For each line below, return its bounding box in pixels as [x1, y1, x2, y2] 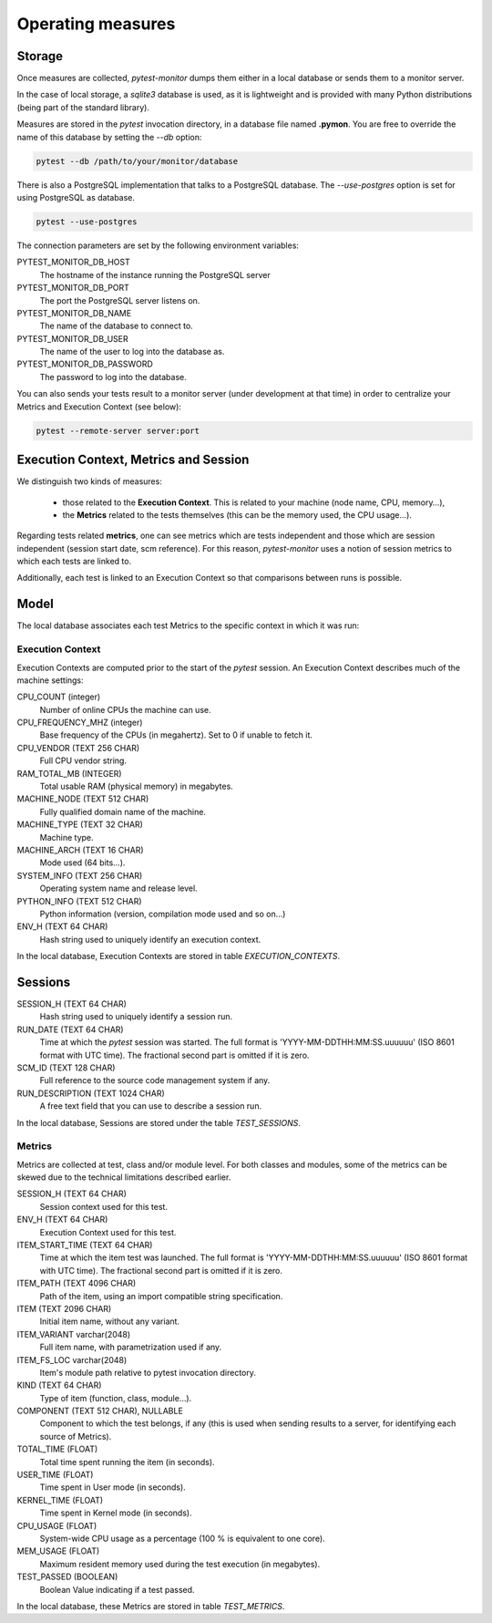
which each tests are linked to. [16, 556, 132, 567]
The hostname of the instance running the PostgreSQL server [39, 269, 271, 280]
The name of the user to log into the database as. [39, 346, 225, 357]
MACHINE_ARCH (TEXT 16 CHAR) [16, 844, 145, 855]
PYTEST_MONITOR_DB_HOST [16, 256, 131, 268]
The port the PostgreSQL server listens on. [39, 295, 200, 305]
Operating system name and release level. [39, 883, 198, 894]
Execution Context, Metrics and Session [16, 452, 250, 468]
